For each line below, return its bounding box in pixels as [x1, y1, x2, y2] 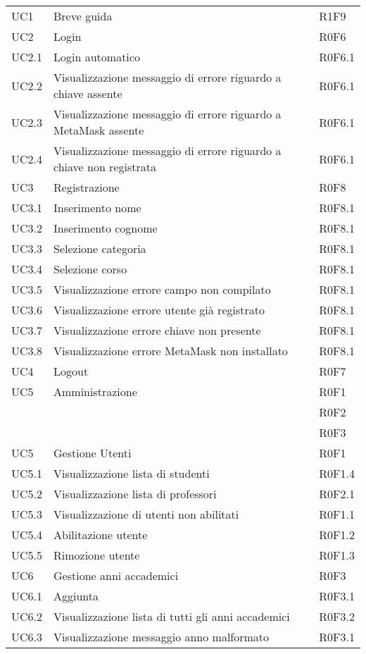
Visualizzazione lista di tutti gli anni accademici [53, 608, 290, 624]
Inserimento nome [53, 199, 141, 216]
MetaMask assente [53, 122, 144, 138]
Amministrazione [53, 383, 137, 400]
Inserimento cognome [53, 220, 158, 236]
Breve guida [53, 8, 113, 24]
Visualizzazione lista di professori [53, 486, 217, 502]
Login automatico [53, 49, 140, 65]
